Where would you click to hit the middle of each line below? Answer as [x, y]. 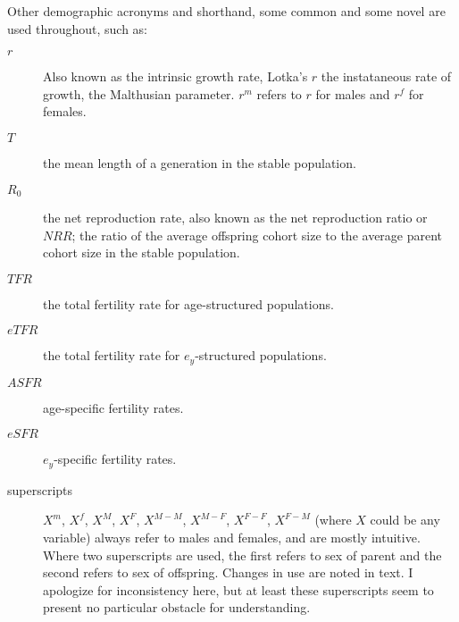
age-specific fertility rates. [113, 407]
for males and [353, 93]
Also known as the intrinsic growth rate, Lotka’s [175, 76]
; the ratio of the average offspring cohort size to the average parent [257, 235]
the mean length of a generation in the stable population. [200, 162]
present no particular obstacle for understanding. [177, 607]
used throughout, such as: [78, 28]
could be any [405, 520]
